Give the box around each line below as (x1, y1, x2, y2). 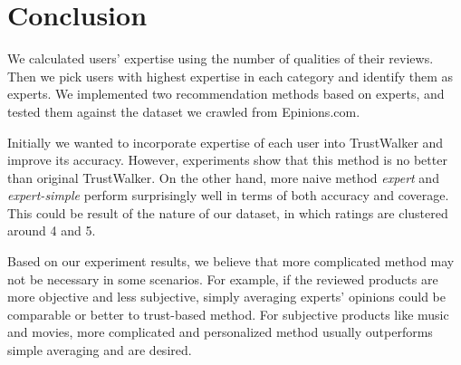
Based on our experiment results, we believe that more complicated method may (7, 252, 455, 271)
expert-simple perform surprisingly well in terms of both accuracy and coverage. (7, 186, 449, 205)
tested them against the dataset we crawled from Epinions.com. (7, 101, 360, 120)
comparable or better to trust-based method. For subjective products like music (7, 304, 449, 323)
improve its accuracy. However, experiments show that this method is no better (7, 150, 447, 169)
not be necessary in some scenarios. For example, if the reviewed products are (7, 269, 438, 288)
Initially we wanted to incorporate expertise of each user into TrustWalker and (7, 132, 444, 151)
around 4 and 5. (7, 221, 96, 240)
